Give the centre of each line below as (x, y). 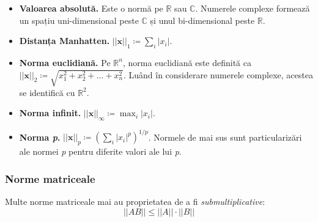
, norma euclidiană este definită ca (187, 62)
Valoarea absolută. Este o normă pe (91, 8)
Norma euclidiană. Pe (65, 62)
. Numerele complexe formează (253, 8)
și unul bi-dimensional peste (202, 20)
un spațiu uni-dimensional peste (79, 20)
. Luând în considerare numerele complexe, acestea (218, 74)
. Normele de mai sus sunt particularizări (225, 137)
